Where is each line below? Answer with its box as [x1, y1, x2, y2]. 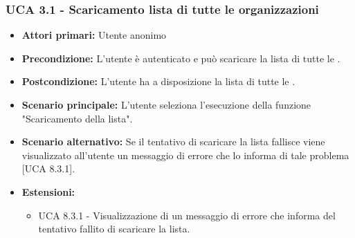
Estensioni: [21, 184, 75, 199]
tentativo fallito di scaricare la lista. [38, 221, 190, 236]
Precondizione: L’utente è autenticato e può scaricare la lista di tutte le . [21, 51, 340, 65]
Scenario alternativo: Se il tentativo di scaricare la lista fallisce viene [21, 134, 325, 149]
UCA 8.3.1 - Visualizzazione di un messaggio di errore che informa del [38, 208, 336, 222]
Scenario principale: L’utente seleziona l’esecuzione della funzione [21, 98, 311, 111]
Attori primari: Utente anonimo [21, 28, 167, 42]
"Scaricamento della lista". [21, 111, 133, 125]
